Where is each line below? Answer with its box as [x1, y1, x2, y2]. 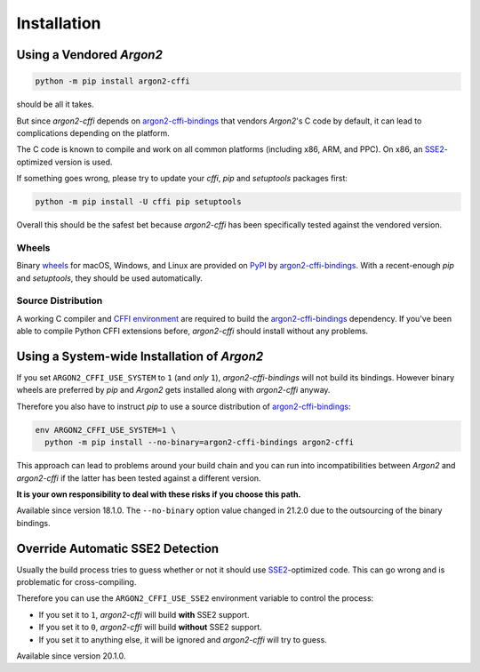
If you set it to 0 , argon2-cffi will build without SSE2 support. [38, 622, 262, 633]
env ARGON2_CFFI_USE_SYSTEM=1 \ [35, 425, 177, 435]
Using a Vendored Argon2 [16, 47, 164, 62]
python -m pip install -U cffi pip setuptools [35, 196, 242, 207]
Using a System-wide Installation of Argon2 [16, 348, 264, 364]
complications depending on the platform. [16, 127, 171, 138]
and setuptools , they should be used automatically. [16, 272, 204, 284]
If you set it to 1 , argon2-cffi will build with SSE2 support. [38, 609, 250, 620]
